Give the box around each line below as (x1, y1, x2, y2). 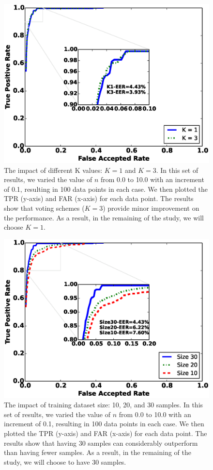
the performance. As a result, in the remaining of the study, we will (4, 212, 204, 222)
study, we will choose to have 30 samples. (4, 456, 126, 467)
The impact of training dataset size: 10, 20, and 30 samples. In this (4, 400, 203, 410)
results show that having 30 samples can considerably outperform (4, 437, 198, 448)
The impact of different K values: (4, 165, 103, 175)
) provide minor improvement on (103, 202, 199, 213)
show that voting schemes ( (4, 202, 85, 213)
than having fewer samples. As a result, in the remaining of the (4, 447, 191, 457)
